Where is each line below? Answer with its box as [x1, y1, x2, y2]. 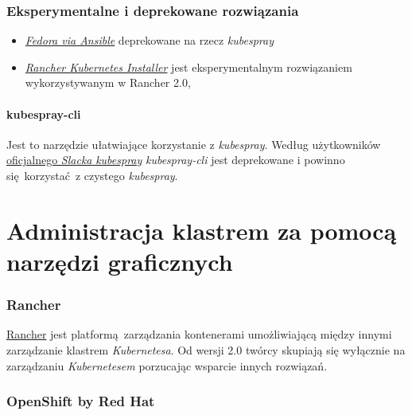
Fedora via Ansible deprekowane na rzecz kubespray [25, 32, 274, 49]
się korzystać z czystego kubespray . [6, 166, 178, 183]
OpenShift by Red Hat [6, 391, 155, 411]
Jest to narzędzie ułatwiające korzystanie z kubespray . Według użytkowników [6, 135, 381, 152]
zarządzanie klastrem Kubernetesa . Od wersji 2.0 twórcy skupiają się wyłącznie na [6, 341, 406, 358]
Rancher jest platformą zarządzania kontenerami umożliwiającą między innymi [6, 326, 392, 343]
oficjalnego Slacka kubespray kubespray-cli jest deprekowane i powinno [6, 151, 345, 168]
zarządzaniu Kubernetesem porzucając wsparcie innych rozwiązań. [6, 357, 328, 374]
